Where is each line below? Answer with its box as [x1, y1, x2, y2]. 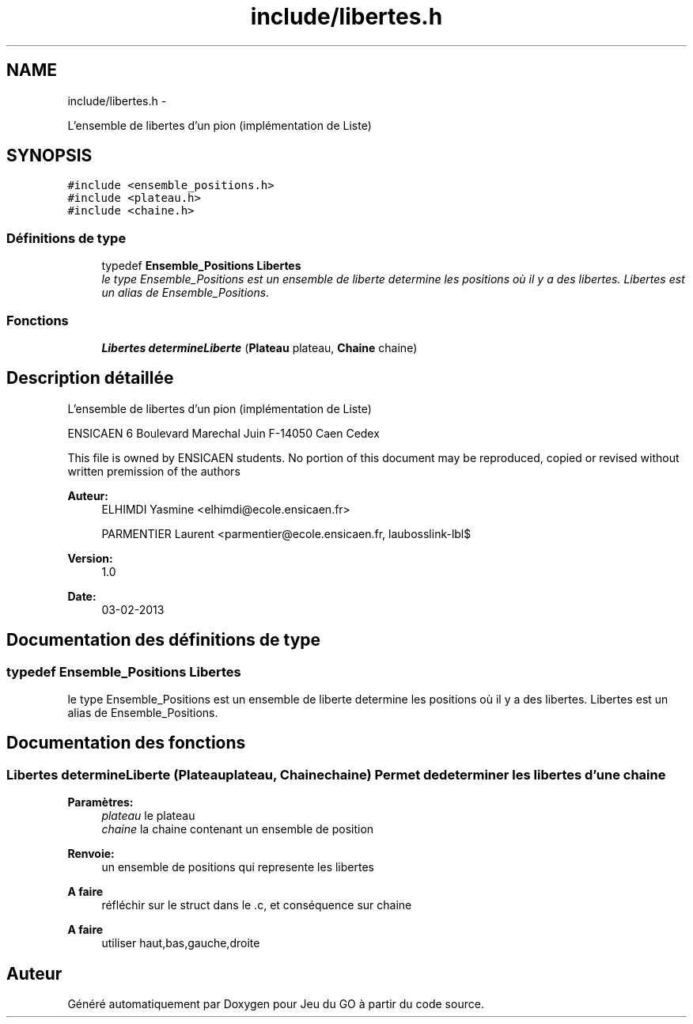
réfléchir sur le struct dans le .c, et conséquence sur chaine [101, 898, 412, 912]
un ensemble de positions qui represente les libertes [101, 860, 374, 874]
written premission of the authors [67, 464, 240, 478]
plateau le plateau [101, 809, 195, 823]
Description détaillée [6, 368, 174, 389]
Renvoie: [67, 847, 115, 861]
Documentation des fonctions [6, 733, 246, 753]
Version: [67, 551, 113, 565]
